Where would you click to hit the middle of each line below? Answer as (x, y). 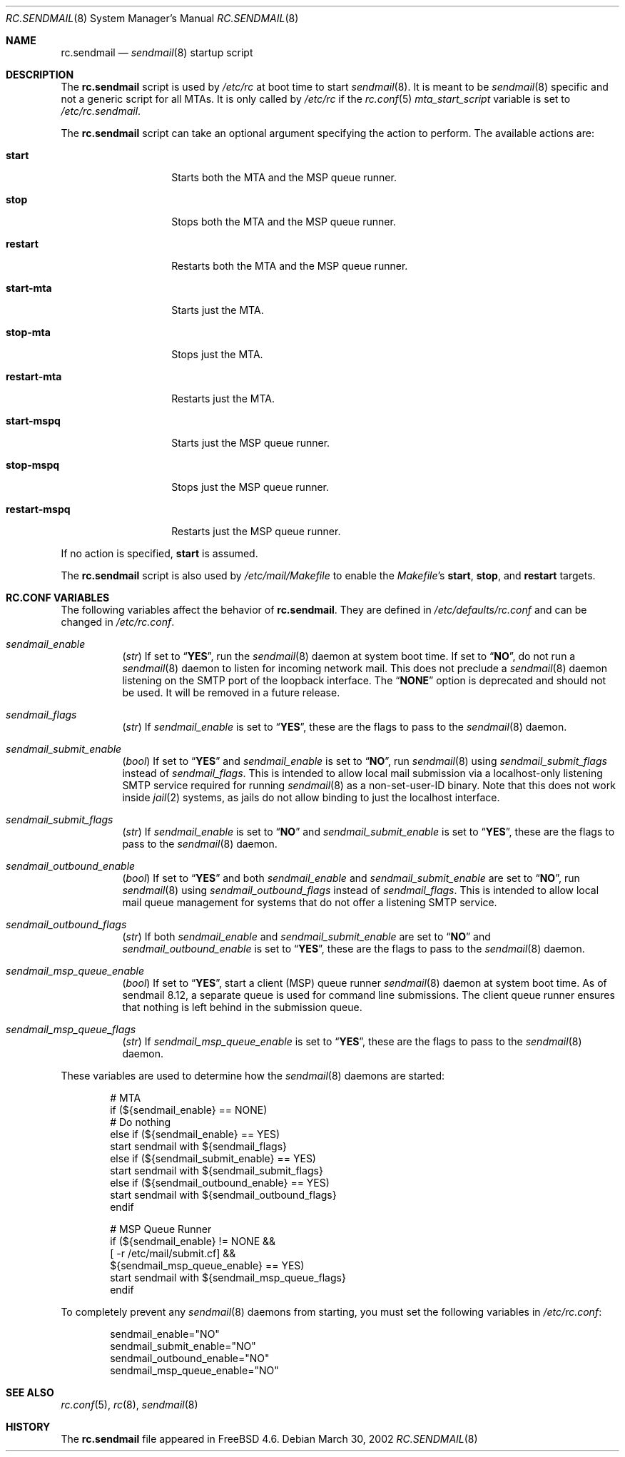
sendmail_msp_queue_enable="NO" (194, 1370)
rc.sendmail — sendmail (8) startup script (157, 52)
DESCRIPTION (40, 75)
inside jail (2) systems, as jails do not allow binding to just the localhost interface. (311, 797)
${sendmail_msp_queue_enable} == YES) (207, 1265)
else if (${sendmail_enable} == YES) (195, 1134)
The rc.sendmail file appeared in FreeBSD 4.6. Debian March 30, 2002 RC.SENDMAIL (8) (269, 1439)
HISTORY (28, 1427)
